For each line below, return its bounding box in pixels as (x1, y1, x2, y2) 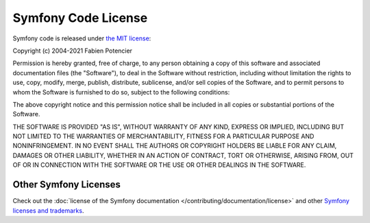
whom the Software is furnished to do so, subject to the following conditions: (12, 88, 230, 96)
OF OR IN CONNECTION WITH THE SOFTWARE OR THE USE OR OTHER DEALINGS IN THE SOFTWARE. (12, 161, 306, 169)
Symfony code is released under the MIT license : (12, 34, 151, 42)
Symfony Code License (12, 10, 148, 25)
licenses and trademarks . (12, 206, 84, 215)
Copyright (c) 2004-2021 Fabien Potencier (12, 47, 133, 55)
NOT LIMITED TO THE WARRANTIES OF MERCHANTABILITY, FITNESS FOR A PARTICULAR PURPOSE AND (12, 132, 314, 140)
